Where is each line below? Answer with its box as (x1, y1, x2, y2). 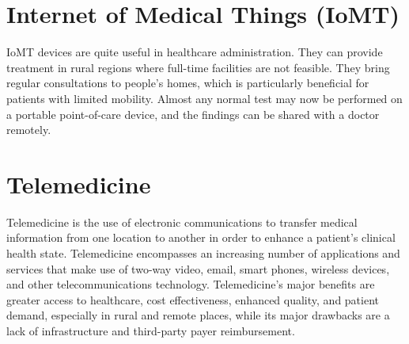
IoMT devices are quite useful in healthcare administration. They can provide (6, 44, 383, 60)
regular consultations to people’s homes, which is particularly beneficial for (6, 75, 369, 91)
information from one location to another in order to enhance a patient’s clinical (6, 229, 396, 246)
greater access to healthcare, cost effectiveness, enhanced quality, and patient (6, 291, 380, 308)
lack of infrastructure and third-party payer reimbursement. (6, 322, 295, 338)
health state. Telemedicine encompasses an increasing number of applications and (6, 245, 400, 261)
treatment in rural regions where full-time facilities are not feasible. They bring (6, 59, 390, 75)
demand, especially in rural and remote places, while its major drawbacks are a (6, 307, 390, 323)
